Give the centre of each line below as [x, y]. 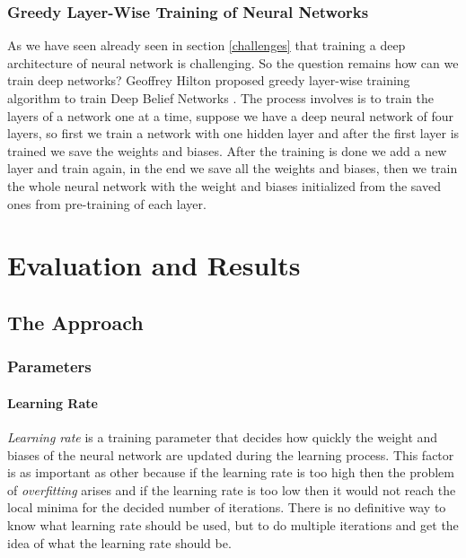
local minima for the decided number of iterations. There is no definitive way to [227, 507]
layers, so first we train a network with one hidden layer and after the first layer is [233, 133]
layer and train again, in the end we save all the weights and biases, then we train [233, 168]
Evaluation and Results [154, 265]
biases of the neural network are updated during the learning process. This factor [231, 454]
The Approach [75, 322]
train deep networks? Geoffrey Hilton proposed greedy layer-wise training [209, 80]
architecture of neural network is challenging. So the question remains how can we [233, 62]
